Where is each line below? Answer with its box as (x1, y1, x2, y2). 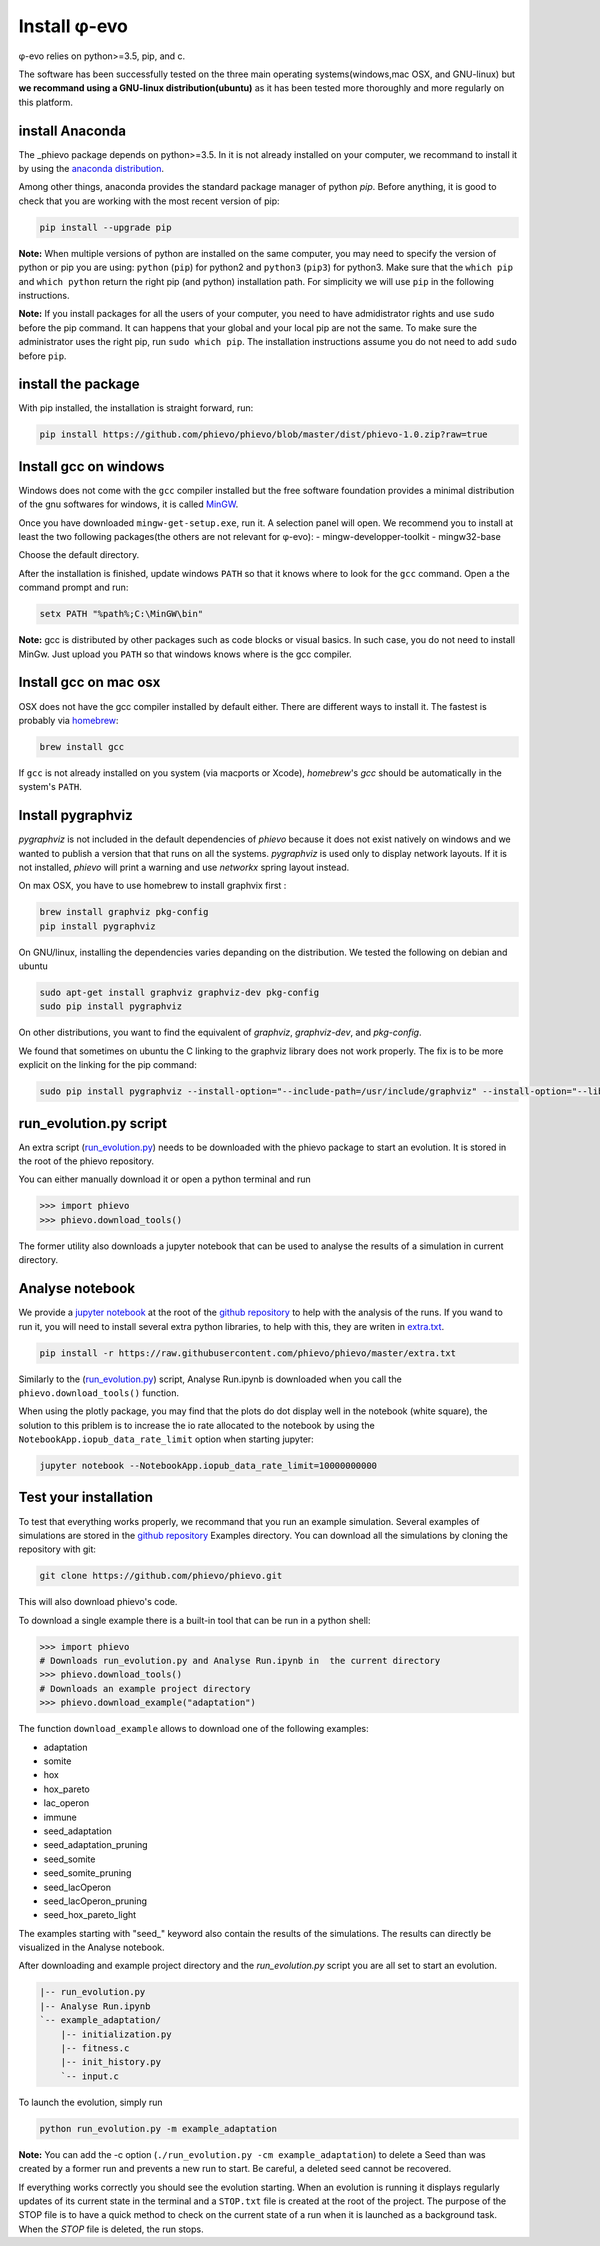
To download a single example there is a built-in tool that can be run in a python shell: (18, 1614, 371, 1626)
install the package (18, 376, 140, 393)
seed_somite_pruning (43, 1867, 132, 1879)
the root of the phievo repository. (18, 1155, 155, 1167)
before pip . (18, 350, 67, 362)
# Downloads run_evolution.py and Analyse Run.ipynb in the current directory (39, 1655, 441, 1667)
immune (43, 1811, 77, 1823)
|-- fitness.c (60, 2043, 130, 2054)
